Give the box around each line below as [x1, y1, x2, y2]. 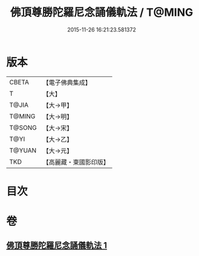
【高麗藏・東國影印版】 [42, 158, 110, 166]
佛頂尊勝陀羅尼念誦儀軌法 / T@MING [10, 5, 194, 19]
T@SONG [9, 123, 38, 132]
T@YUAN [9, 146, 37, 155]
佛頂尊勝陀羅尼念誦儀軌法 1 [6, 240, 108, 251]
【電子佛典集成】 [42, 78, 92, 87]
